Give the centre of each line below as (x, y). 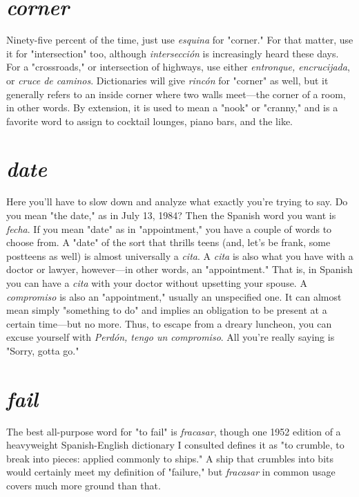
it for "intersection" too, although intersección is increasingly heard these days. (173, 53)
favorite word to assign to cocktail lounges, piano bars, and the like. (149, 121)
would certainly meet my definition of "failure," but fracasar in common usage (171, 472)
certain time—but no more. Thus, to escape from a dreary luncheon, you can (169, 323)
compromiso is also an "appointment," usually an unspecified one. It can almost (174, 296)
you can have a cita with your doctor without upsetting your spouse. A (157, 282)
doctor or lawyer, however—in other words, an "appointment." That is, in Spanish (179, 269)
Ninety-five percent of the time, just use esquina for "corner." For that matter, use (180, 40)
